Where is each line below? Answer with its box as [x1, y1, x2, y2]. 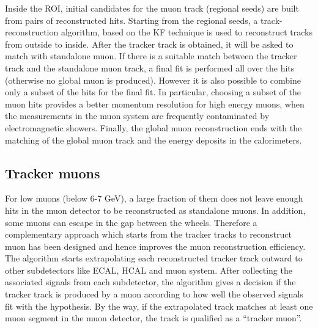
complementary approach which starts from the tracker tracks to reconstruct [5, 228, 292, 241]
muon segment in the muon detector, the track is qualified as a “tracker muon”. [5, 312, 302, 324]
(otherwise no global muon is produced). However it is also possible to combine [5, 73, 301, 86]
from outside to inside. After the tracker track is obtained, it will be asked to [5, 37, 294, 50]
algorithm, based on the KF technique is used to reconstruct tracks [61, 26, 312, 38]
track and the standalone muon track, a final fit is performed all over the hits [5, 61, 295, 74]
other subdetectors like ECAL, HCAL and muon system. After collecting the [5, 263, 292, 276]
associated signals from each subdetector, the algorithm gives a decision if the [5, 275, 296, 288]
